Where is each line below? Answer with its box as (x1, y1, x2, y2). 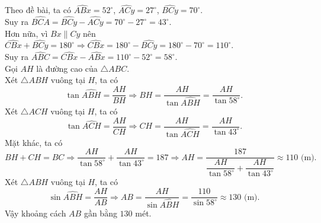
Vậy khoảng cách (5, 207, 66, 219)
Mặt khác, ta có (5, 136, 63, 148)
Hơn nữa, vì (5, 27, 48, 39)
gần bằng (84, 207, 117, 219)
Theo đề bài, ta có (5, 4, 71, 16)
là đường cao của (36, 62, 98, 74)
